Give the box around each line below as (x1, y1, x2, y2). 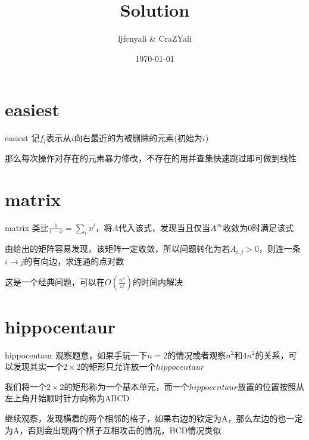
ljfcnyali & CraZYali (118, 32, 192, 45)
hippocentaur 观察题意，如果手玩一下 (5, 348, 148, 361)
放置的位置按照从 (238, 380, 305, 392)
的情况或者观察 (167, 348, 226, 361)
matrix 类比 (5, 221, 49, 233)
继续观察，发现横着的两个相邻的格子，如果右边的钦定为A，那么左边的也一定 (5, 411, 303, 424)
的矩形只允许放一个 (80, 360, 156, 373)
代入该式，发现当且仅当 (118, 221, 211, 233)
